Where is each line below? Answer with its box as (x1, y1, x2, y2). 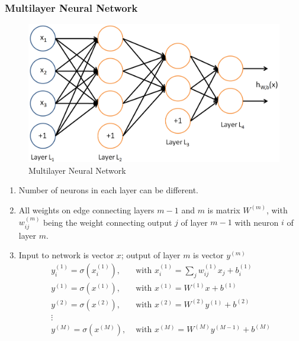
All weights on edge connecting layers (18, 203, 155, 216)
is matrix (207, 203, 240, 216)
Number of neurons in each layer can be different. (18, 184, 198, 196)
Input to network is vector (18, 249, 114, 261)
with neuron (234, 216, 279, 228)
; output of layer (121, 249, 181, 261)
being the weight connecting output (43, 216, 172, 228)
